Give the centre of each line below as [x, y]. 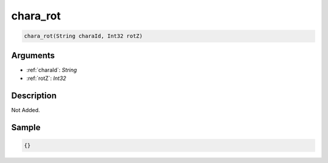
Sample [26, 127]
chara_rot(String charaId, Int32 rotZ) [83, 36]
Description [34, 95]
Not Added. [26, 110]
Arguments [33, 55]
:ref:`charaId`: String [52, 70]
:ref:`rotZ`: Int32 [46, 78]
